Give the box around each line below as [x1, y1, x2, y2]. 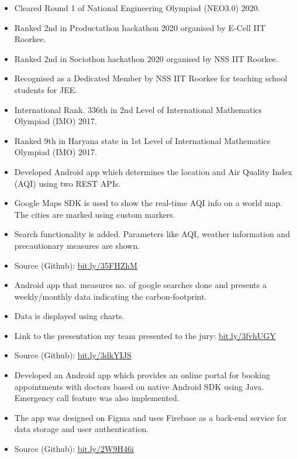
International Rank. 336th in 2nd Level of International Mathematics [14, 103, 263, 115]
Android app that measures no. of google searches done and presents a [14, 279, 267, 291]
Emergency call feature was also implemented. [14, 392, 179, 404]
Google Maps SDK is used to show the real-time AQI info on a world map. [14, 197, 283, 209]
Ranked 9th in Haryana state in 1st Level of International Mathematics [14, 134, 271, 146]
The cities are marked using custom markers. [14, 208, 175, 220]
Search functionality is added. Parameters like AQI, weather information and [14, 228, 290, 240]
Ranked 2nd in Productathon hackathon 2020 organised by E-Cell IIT [14, 21, 266, 33]
